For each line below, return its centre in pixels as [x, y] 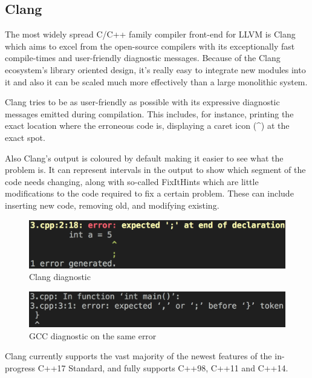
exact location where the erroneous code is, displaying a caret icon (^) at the [147, 125]
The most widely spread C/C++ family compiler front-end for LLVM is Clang [150, 34]
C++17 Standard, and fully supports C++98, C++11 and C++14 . [163, 367]
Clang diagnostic [60, 277]
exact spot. [25, 137]
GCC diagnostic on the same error [93, 335]
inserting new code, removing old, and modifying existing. [112, 205]
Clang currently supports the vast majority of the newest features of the [138, 356]
